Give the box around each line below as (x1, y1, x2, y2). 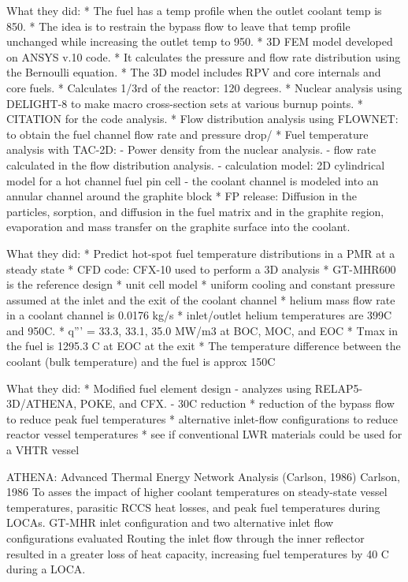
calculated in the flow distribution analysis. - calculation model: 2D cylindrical (6, 156, 385, 173)
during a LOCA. (6, 561, 86, 577)
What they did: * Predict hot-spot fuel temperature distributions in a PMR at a (6, 244, 395, 261)
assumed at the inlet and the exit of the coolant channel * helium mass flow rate (6, 291, 395, 308)
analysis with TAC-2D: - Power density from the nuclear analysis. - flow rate (6, 141, 376, 158)
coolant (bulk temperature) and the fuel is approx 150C (6, 353, 276, 370)
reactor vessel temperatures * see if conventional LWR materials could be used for (6, 426, 402, 442)
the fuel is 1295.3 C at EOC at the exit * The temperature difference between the (6, 338, 401, 354)
